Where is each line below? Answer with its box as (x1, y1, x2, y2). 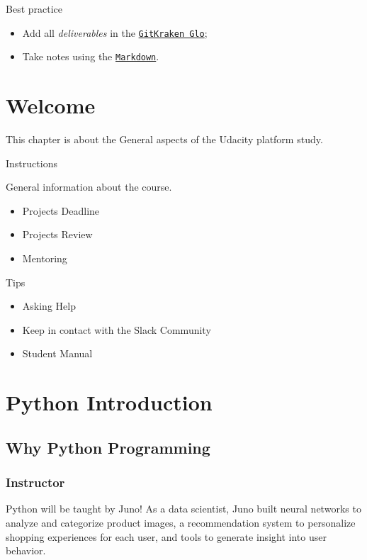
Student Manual (22, 346, 93, 361)
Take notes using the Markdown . (22, 49, 159, 64)
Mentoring (22, 251, 67, 265)
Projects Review (22, 227, 93, 242)
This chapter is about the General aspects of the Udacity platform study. (6, 132, 323, 147)
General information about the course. (6, 179, 172, 194)
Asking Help (22, 298, 76, 313)
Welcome (6, 91, 96, 120)
